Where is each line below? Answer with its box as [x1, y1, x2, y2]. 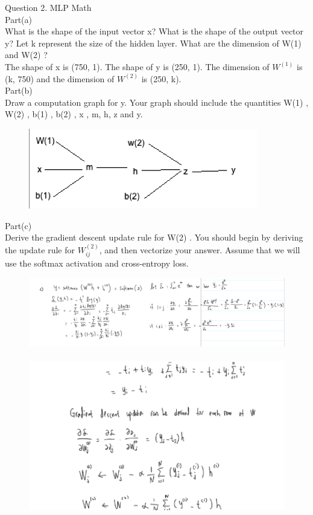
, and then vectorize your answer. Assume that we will [99, 243, 300, 256]
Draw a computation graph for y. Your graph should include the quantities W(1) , [5, 96, 309, 108]
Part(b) [5, 84, 33, 97]
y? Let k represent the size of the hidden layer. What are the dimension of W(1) [5, 36, 302, 49]
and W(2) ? [5, 48, 48, 61]
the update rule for [5, 243, 75, 256]
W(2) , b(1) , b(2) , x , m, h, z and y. [5, 108, 143, 120]
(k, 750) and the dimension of [5, 72, 115, 85]
